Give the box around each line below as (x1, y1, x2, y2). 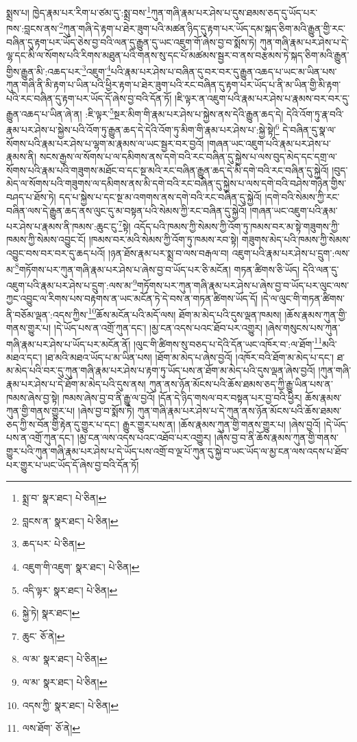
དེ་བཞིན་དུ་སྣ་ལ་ (282, 123, 336, 137)
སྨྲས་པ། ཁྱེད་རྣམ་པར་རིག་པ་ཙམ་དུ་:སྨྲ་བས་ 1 (6, 3, 151, 19)
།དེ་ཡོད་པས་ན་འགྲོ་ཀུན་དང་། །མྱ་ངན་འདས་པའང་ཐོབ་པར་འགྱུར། (53, 320, 263, 334)
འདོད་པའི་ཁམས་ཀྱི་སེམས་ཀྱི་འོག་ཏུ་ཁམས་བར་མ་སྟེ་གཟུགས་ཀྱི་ (134, 219, 340, 233)
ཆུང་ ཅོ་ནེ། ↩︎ (22, 628, 65, 643)
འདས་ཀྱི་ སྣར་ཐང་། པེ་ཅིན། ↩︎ (22, 697, 119, 712)
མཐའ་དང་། (6, 349, 42, 364)
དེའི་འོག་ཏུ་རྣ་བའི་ (286, 106, 344, 121)
